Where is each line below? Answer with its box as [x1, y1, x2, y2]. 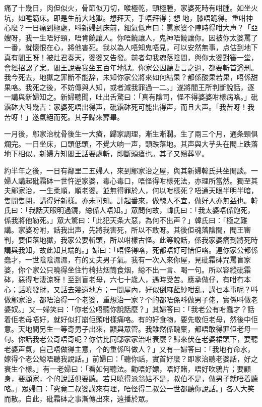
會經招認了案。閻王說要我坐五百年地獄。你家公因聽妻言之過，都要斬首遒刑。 [4, 62, 258, 72]
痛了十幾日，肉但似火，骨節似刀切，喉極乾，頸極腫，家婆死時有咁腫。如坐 [4, 3, 251, 13]
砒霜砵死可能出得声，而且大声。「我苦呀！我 [109, 101, 254, 112]
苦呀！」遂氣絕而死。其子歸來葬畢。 [4, 111, 124, 122]
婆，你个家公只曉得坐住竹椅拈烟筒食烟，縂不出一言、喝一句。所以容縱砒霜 [4, 264, 251, 275]
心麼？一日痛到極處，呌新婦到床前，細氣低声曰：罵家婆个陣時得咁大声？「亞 [4, 22, 258, 33]
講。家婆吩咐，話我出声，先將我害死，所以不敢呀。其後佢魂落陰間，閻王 [4, 224, 244, 235]
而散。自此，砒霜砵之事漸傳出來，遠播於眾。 [4, 393, 152, 403]
